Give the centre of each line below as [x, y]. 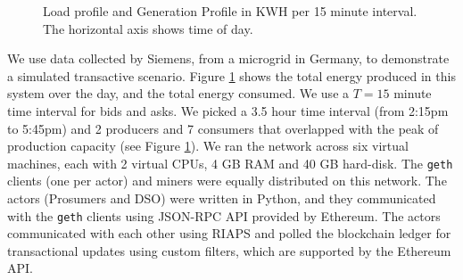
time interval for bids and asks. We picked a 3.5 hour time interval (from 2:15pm [228, 110]
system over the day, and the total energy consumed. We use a [178, 93]
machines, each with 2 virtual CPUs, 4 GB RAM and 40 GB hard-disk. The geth [230, 163]
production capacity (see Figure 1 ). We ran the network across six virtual [208, 146]
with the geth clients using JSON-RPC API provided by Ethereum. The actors [224, 215]
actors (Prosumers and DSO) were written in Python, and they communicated [222, 198]
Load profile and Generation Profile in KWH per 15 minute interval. [230, 11]
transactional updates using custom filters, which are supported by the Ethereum [229, 250]
